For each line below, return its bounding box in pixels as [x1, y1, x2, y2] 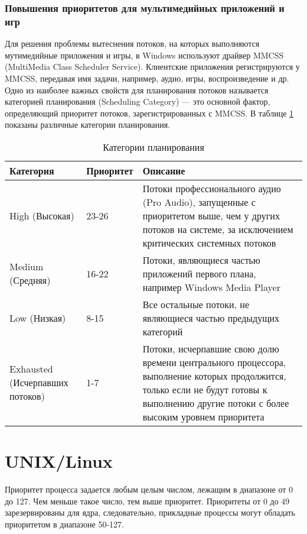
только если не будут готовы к [142, 382, 267, 396]
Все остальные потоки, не [142, 297, 249, 311]
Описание [142, 163, 185, 177]
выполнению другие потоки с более [142, 396, 289, 410]
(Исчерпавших [9, 376, 68, 390]
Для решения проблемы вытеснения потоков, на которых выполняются [5, 37, 260, 50]
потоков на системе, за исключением [142, 222, 293, 236]
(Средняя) [9, 273, 51, 287]
